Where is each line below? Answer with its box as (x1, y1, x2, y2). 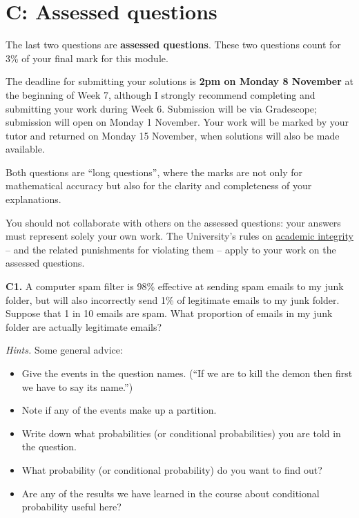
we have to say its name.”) (21, 379, 133, 394)
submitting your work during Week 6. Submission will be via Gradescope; (6, 101, 317, 115)
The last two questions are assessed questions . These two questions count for (6, 37, 341, 52)
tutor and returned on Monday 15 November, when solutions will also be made (6, 128, 340, 142)
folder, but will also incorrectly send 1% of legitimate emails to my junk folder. (6, 292, 340, 307)
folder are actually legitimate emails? (6, 319, 162, 334)
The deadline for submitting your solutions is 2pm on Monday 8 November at (6, 74, 353, 88)
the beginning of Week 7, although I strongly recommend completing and (6, 87, 316, 102)
